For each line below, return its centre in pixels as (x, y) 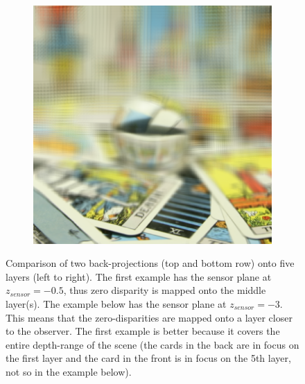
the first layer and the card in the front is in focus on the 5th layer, (148, 358)
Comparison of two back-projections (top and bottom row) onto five (150, 263)
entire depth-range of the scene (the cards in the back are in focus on (152, 344)
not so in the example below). (69, 371)
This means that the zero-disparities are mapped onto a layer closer (149, 317)
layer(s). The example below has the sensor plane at (116, 303)
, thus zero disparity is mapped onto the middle (165, 290)
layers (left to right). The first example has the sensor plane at (139, 276)
